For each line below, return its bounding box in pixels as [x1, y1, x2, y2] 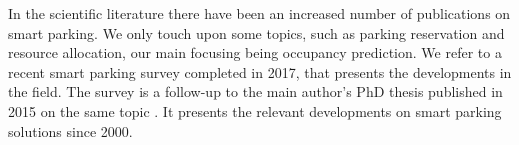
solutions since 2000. [8, 120, 133, 141]
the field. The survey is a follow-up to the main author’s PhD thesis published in [8, 81, 503, 102]
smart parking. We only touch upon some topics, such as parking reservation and [8, 22, 505, 43]
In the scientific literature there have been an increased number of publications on [8, 3, 511, 23]
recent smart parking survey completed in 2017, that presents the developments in [8, 61, 512, 82]
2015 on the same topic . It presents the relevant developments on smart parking [8, 100, 502, 121]
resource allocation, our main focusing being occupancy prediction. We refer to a [8, 42, 502, 63]
